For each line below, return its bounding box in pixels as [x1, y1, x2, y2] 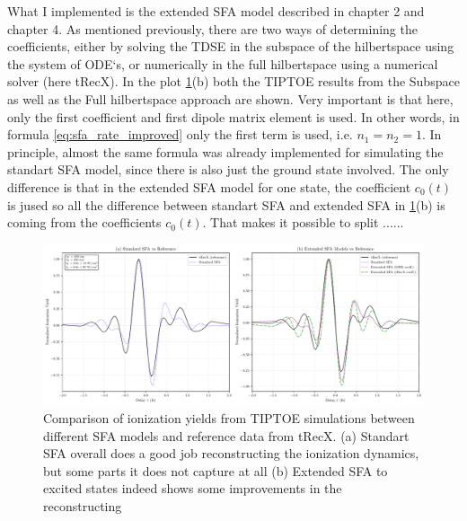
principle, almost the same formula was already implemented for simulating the [7, 142, 444, 161]
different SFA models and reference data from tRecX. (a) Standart [43, 426, 410, 445]
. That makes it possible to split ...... [202, 213, 404, 232]
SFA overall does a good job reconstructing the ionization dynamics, [43, 444, 419, 463]
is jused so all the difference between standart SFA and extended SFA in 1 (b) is [7, 195, 445, 214]
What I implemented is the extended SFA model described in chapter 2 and [7, 2, 425, 20]
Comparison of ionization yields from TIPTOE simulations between [43, 409, 415, 428]
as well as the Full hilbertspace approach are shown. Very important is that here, [7, 89, 454, 108]
